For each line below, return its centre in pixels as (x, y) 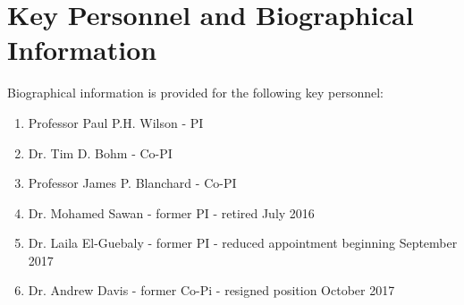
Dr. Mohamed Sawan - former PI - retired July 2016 (171, 212)
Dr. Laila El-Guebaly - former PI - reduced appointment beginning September (243, 243)
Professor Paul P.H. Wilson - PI (116, 122)
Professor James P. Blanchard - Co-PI (132, 183)
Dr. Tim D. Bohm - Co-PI (100, 152)
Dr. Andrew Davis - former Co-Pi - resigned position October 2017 (211, 290)
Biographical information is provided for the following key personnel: (195, 93)
